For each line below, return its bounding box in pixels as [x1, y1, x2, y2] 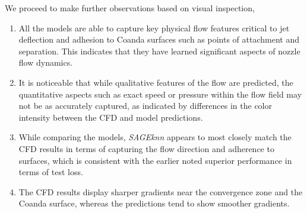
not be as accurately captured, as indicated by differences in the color [18, 99, 272, 112]
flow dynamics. [18, 56, 73, 69]
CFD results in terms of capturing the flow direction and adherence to [18, 142, 274, 154]
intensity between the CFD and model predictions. [18, 111, 203, 123]
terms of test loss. [18, 166, 83, 178]
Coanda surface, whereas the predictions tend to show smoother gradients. [18, 197, 290, 209]
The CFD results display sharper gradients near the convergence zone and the [18, 185, 303, 198]
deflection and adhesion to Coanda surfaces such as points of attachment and [18, 33, 300, 46]
